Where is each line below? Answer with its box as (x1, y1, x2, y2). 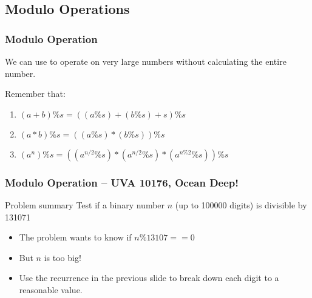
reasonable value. (19, 283, 83, 296)
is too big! (44, 251, 81, 263)
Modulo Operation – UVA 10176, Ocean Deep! (5, 174, 239, 190)
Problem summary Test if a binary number (5, 199, 165, 211)
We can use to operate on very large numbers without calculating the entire (5, 55, 287, 67)
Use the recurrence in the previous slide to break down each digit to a (19, 271, 279, 284)
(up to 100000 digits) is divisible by (175, 199, 307, 211)
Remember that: (5, 87, 66, 100)
